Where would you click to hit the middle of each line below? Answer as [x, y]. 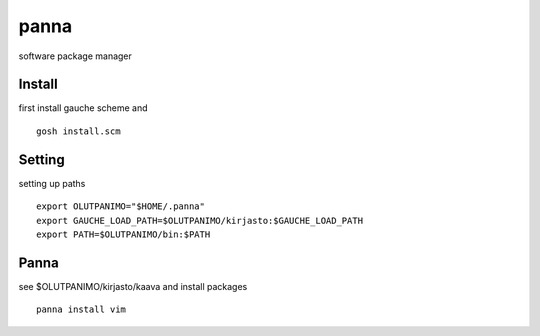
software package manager [75, 56]
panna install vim [81, 309]
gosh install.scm [78, 131]
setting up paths [52, 183]
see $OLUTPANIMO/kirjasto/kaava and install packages [133, 286]
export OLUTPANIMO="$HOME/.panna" [120, 206]
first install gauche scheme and [83, 108]
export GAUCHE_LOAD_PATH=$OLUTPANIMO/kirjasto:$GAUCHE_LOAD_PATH [200, 220]
